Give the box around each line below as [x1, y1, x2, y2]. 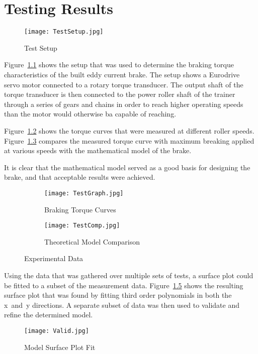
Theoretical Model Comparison [44, 236, 140, 247]
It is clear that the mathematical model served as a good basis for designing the [4, 162, 250, 172]
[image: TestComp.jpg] [44, 222, 120, 229]
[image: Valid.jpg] [24, 327, 89, 334]
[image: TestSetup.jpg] [24, 28, 104, 36]
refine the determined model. [4, 309, 93, 320]
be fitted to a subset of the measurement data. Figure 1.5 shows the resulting [4, 280, 243, 290]
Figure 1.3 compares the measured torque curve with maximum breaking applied [4, 135, 254, 146]
